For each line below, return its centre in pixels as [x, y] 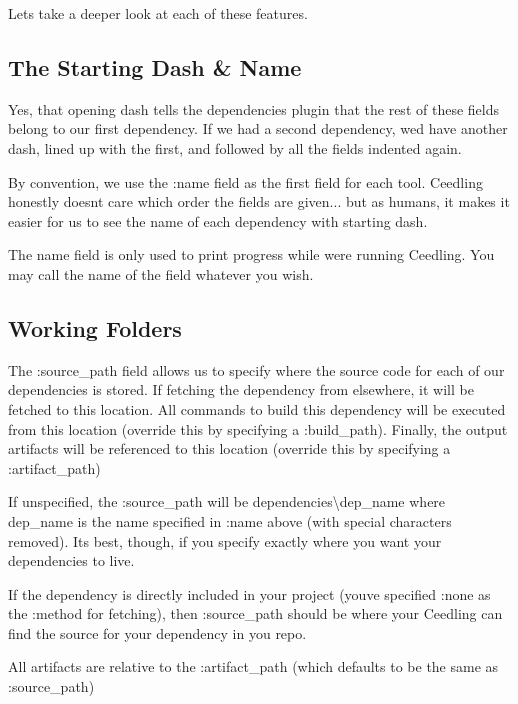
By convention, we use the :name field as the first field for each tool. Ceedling [245, 181]
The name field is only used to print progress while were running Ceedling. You [251, 254]
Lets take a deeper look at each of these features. [158, 13]
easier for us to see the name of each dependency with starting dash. [218, 220]
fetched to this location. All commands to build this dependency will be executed [257, 408]
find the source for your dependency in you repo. [157, 632]
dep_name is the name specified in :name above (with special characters [230, 520]
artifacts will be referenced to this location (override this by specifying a [229, 448]
